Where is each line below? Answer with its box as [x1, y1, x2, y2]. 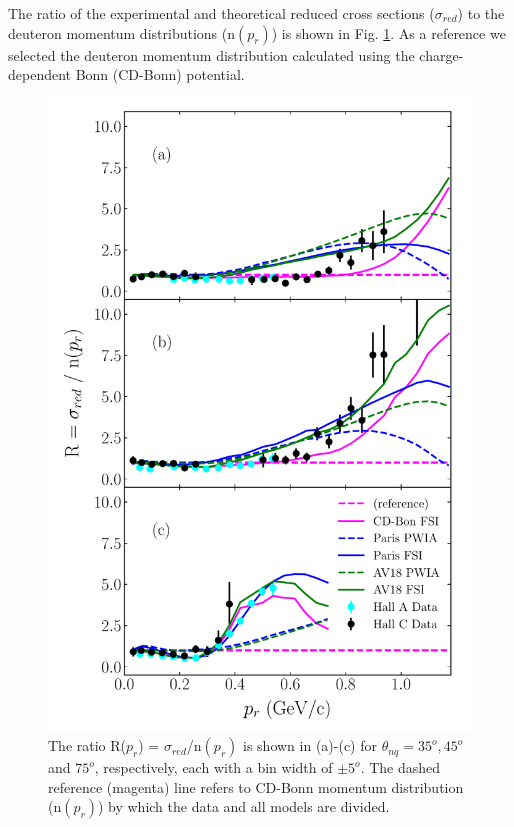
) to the [457, 3, 505, 23]
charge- [419, 44, 464, 65]
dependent [8, 64, 72, 85]
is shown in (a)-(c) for [243, 735, 377, 756]
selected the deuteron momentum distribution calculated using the [8, 44, 415, 65]
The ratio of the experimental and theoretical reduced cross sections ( [8, 3, 435, 23]
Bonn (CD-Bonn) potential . [75, 64, 245, 85]
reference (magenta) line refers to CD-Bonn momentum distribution [48, 776, 464, 797]
